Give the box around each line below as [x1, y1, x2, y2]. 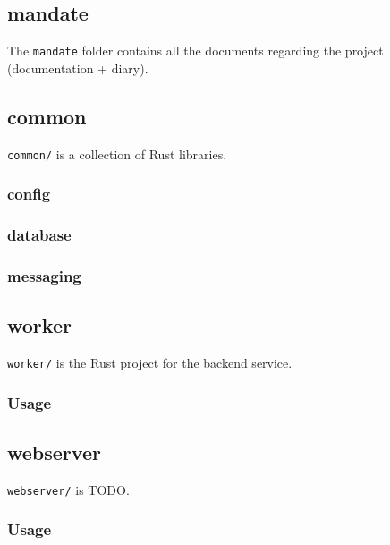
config [7, 183, 51, 205]
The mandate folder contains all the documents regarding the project [7, 41, 384, 60]
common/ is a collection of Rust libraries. [7, 144, 227, 163]
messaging [7, 264, 81, 286]
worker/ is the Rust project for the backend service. [7, 353, 292, 372]
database [7, 224, 72, 246]
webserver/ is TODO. [7, 480, 130, 498]
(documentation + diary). [7, 58, 148, 77]
